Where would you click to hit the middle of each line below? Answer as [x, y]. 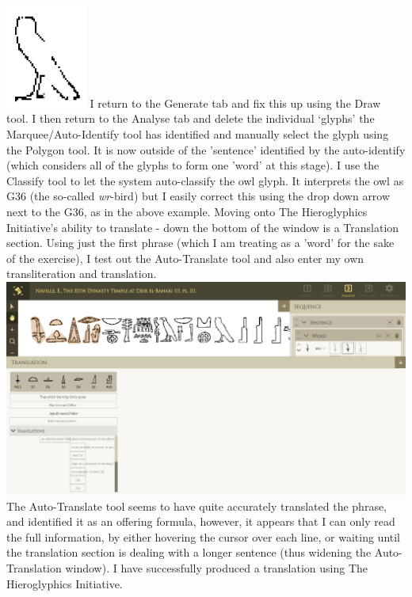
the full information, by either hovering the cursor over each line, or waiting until [203, 536]
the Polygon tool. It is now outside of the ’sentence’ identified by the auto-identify [206, 149]
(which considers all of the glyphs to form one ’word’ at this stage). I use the [193, 165]
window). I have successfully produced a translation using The [216, 568]
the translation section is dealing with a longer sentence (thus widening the [189, 552]
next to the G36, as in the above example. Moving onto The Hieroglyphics [187, 211]
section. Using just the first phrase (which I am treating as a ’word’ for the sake [200, 243]
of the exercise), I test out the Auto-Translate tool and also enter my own [185, 258]
